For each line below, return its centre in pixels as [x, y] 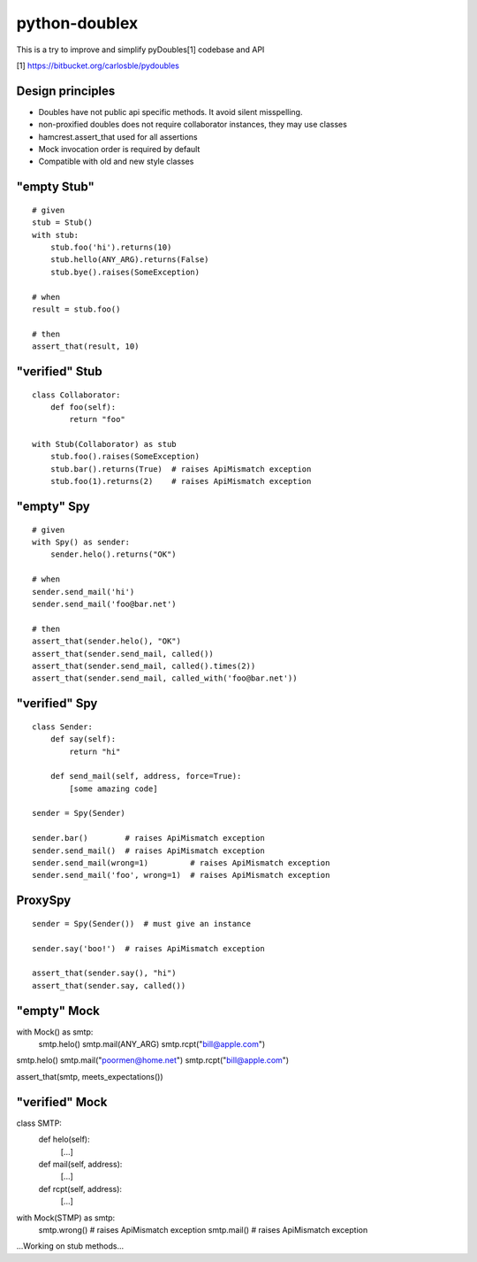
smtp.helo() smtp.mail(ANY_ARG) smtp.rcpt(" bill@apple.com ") [152, 1044]
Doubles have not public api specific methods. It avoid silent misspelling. [170, 112]
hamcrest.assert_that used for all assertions [118, 136]
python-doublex [77, 23]
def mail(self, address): [80, 1164]
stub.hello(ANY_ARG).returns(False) [129, 260]
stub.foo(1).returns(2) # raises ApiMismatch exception [181, 481]
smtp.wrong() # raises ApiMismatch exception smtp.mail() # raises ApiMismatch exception [203, 1229]
